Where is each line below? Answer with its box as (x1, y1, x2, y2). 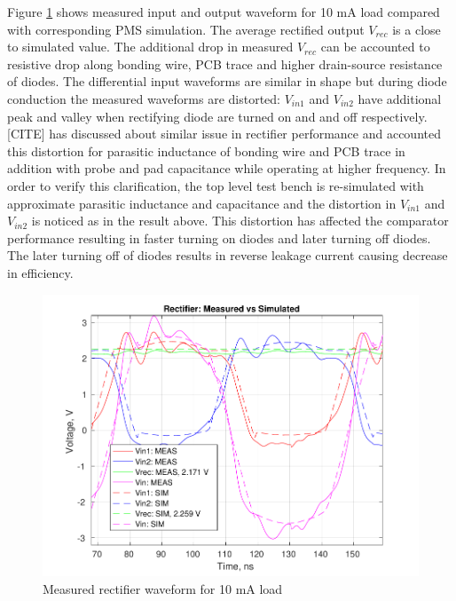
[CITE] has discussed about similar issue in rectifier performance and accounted (7, 124, 441, 143)
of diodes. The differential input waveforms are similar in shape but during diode (7, 72, 447, 91)
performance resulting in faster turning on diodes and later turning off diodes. (7, 228, 431, 247)
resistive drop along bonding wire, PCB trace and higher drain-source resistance (7, 54, 443, 73)
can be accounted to (320, 37, 430, 56)
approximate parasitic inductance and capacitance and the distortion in (7, 194, 397, 212)
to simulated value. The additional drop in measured (7, 37, 294, 56)
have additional (358, 89, 442, 107)
